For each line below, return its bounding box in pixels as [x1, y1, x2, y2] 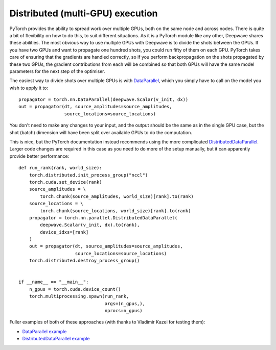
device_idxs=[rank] [40, 229, 89, 235]
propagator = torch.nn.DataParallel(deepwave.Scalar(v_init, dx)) [18, 97, 189, 103]
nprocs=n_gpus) [104, 308, 143, 313]
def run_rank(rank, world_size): [18, 165, 102, 171]
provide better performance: [9, 153, 70, 159]
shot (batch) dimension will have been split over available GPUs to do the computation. [9, 129, 193, 135]
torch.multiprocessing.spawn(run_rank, [29, 293, 129, 299]
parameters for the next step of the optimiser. [9, 68, 105, 74]
